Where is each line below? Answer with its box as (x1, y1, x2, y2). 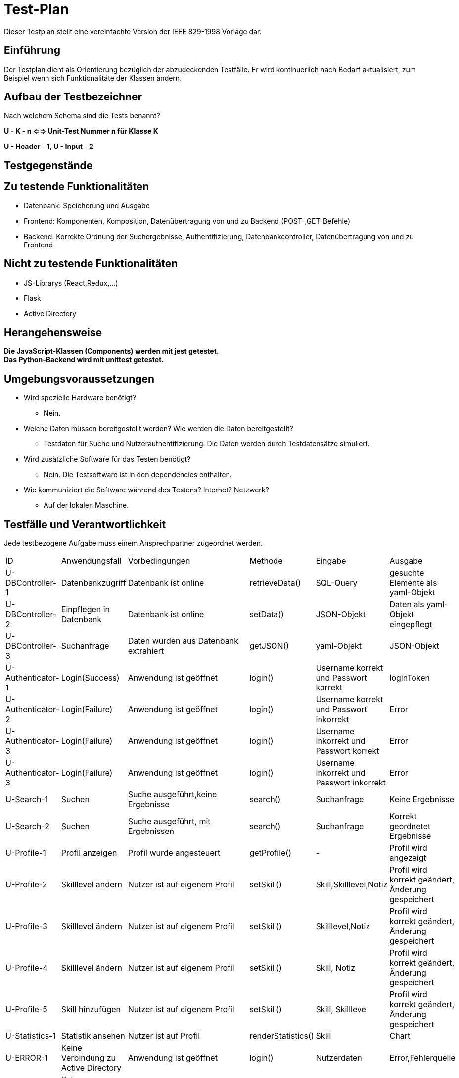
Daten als (389, 599, 424, 610)
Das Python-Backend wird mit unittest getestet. (4, 355, 164, 364)
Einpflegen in (61, 604, 110, 615)
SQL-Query (316, 578, 358, 588)
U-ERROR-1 (5, 1053, 48, 1063)
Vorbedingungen (128, 556, 190, 566)
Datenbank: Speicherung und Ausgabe (24, 201, 150, 210)
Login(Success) (61, 673, 120, 683)
